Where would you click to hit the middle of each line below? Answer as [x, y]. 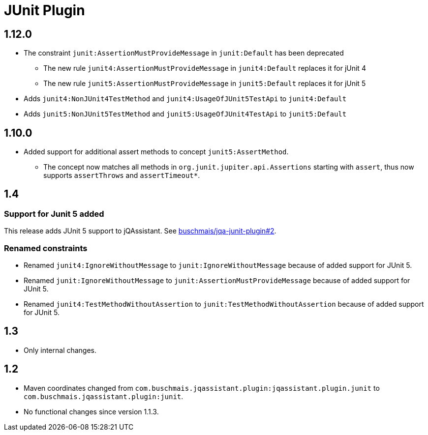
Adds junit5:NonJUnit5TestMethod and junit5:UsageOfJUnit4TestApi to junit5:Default [185, 114]
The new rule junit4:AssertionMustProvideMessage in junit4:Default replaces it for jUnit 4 [205, 68]
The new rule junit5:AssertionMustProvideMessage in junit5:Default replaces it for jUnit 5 [205, 84]
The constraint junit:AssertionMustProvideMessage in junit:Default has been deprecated [184, 53]
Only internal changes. [60, 350]
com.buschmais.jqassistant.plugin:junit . [104, 396]
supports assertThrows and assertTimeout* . [122, 175]
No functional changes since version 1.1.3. [91, 411]
